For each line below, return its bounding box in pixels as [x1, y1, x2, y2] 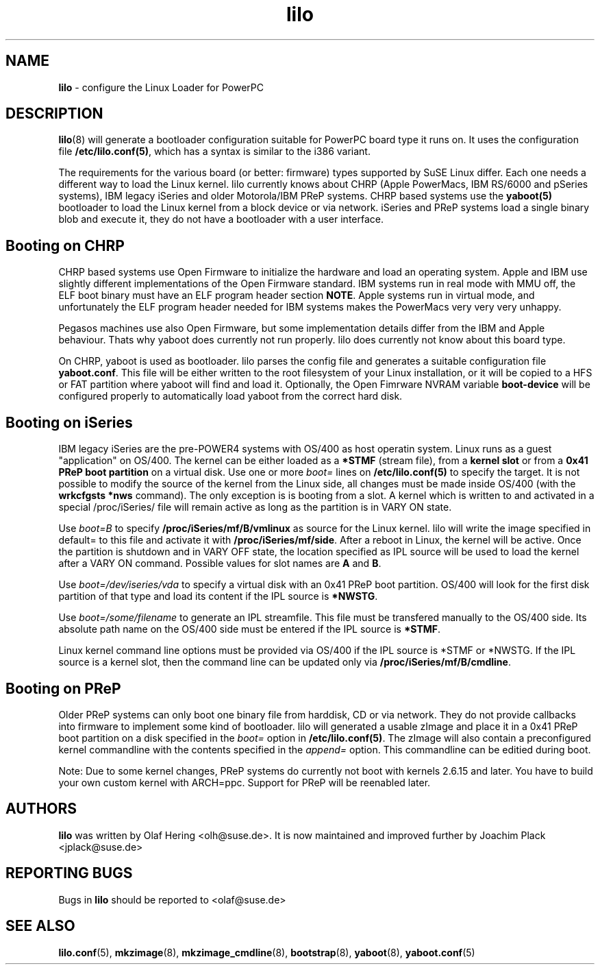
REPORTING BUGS [5, 864, 133, 882]
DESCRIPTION [5, 105, 103, 123]
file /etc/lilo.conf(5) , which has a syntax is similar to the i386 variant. [58, 145, 371, 158]
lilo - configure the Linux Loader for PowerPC [58, 81, 264, 93]
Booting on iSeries [5, 413, 133, 431]
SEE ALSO [5, 917, 75, 935]
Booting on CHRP [5, 237, 125, 254]
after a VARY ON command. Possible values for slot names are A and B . [58, 557, 382, 570]
